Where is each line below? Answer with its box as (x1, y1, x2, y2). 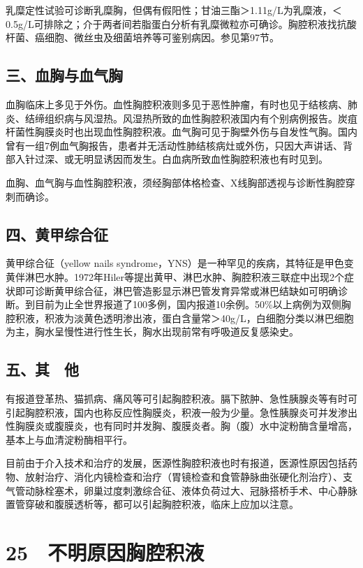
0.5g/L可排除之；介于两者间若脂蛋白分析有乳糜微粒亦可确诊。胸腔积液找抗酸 (6, 16, 357, 31)
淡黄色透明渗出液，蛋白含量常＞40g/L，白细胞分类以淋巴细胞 (73, 310, 354, 325)
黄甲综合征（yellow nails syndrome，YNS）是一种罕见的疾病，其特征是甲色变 (6, 256, 354, 270)
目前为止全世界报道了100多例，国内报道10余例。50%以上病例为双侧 (34, 297, 341, 312)
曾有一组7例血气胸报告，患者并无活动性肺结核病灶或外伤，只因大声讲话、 (6, 138, 343, 152)
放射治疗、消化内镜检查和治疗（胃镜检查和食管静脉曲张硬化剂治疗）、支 (24, 469, 353, 484)
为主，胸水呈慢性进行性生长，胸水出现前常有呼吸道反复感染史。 (6, 324, 299, 339)
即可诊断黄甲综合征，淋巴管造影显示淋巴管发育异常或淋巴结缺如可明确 (15, 283, 338, 298)
